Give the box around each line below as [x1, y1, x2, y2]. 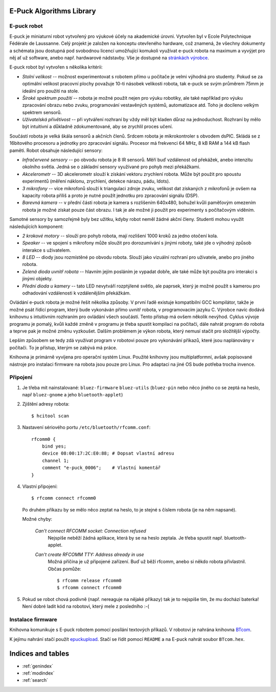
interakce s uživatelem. [22, 247, 71, 253]
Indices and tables [9, 650, 70, 658]
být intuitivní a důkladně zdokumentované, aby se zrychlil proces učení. [22, 123, 173, 130]
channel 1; [41, 458, 70, 463]
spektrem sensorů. [22, 109, 62, 115]
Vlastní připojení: [22, 483, 58, 489]
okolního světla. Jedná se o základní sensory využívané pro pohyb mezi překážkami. [22, 164, 201, 170]
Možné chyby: [22, 516, 53, 522]
